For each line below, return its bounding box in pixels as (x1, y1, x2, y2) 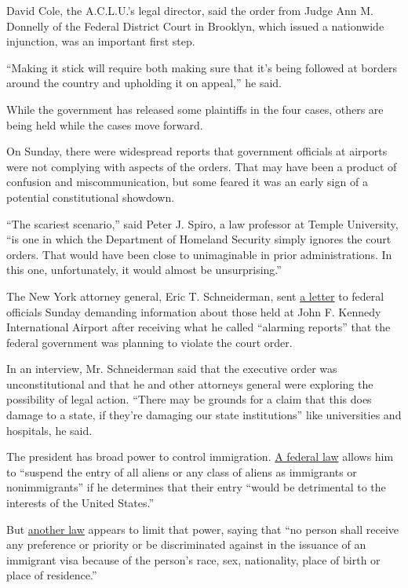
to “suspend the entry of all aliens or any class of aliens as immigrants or (6, 463, 357, 480)
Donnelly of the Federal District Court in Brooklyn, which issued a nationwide (6, 17, 384, 34)
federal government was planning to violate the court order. (6, 334, 293, 350)
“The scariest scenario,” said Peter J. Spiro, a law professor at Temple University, (6, 215, 399, 232)
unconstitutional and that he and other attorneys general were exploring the (6, 375, 373, 392)
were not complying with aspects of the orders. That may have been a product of (6, 158, 397, 174)
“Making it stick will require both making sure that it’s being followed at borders (6, 59, 397, 75)
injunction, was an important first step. (6, 33, 195, 49)
